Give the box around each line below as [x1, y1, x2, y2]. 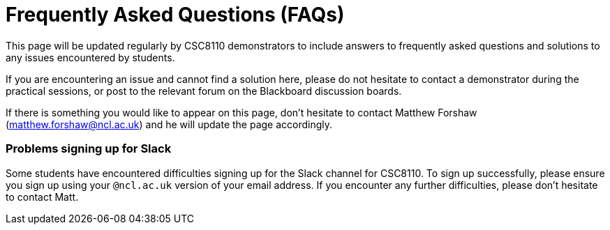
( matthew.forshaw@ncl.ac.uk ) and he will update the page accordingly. [6, 118, 333, 130]
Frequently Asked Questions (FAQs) [6, 3, 345, 26]
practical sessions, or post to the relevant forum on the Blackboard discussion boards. [6, 84, 402, 97]
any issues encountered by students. [6, 51, 175, 63]
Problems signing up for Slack [6, 141, 172, 156]
